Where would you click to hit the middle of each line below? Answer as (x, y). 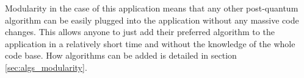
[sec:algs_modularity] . (46, 67)
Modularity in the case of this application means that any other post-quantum (152, 8)
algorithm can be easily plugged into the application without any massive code (152, 20)
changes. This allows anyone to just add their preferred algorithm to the (140, 32)
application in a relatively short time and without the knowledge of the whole (150, 43)
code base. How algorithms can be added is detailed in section (121, 55)
